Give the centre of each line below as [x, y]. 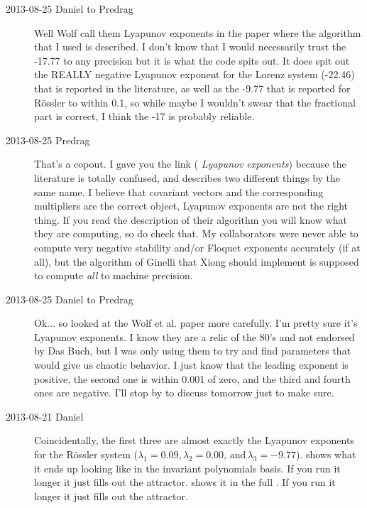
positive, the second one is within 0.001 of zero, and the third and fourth [192, 378]
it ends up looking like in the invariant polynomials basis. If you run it [187, 468]
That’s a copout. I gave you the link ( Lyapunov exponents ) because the [190, 164]
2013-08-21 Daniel [45, 416]
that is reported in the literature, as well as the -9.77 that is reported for [192, 88]
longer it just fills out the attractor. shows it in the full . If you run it [185, 482]
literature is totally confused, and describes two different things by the [187, 177]
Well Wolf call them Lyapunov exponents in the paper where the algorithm [198, 32]
